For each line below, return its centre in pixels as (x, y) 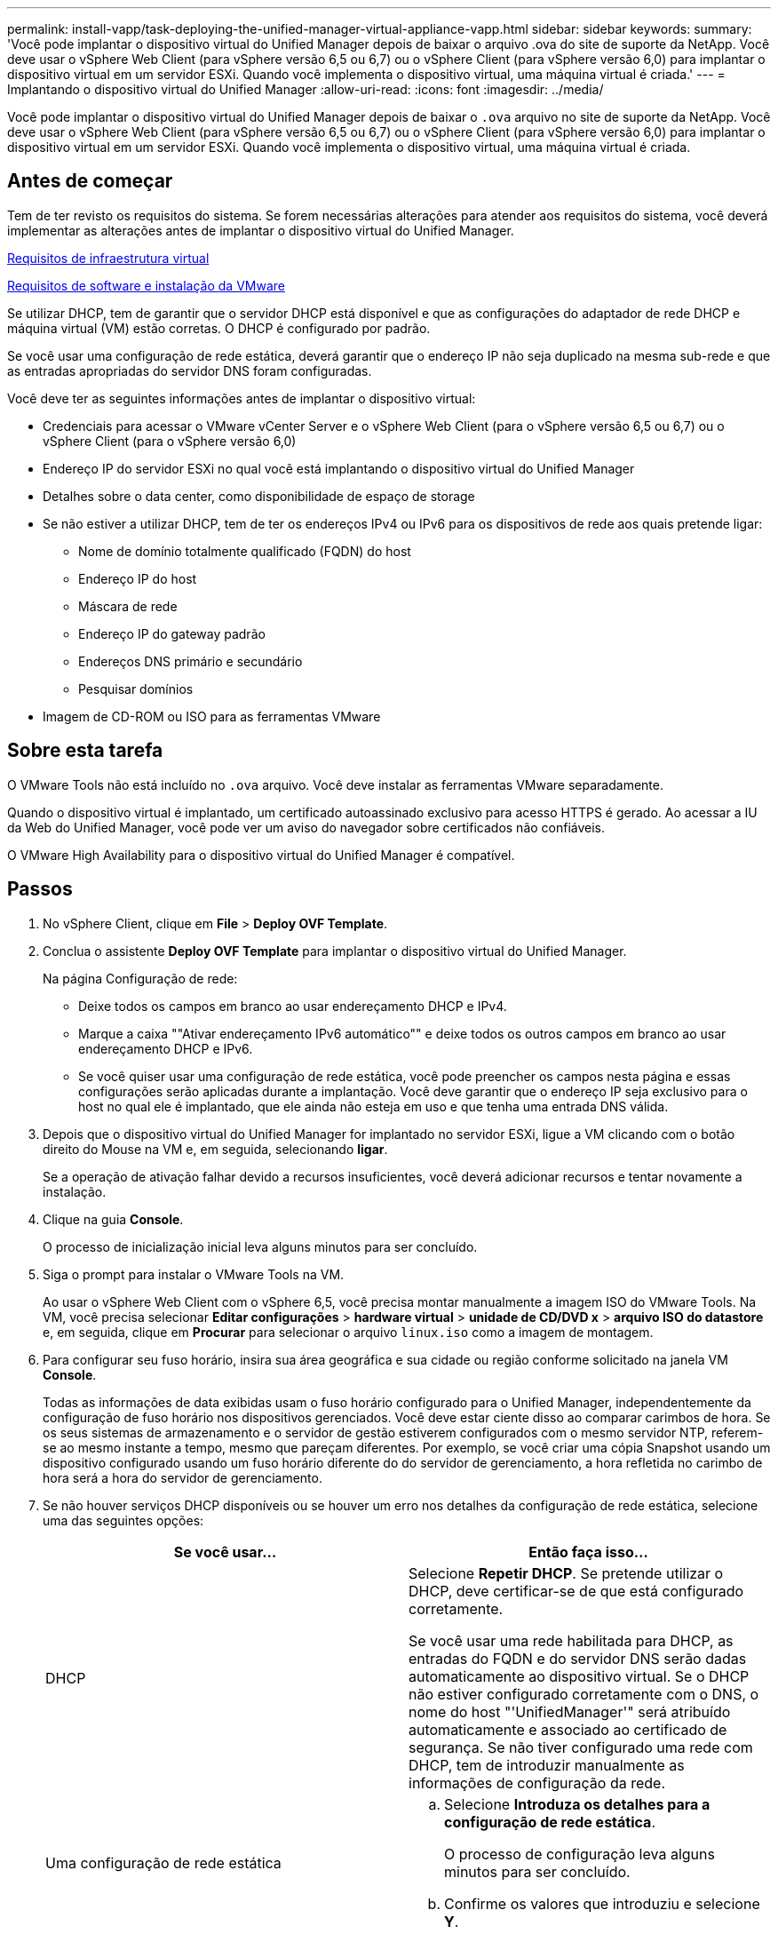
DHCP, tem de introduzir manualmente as (547, 1765)
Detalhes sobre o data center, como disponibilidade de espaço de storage (259, 496)
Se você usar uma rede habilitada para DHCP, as (571, 1640)
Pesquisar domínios (136, 688)
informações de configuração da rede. (537, 1783)
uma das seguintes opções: (123, 1520)
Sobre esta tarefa (85, 751)
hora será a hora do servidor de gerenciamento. (183, 1477)
